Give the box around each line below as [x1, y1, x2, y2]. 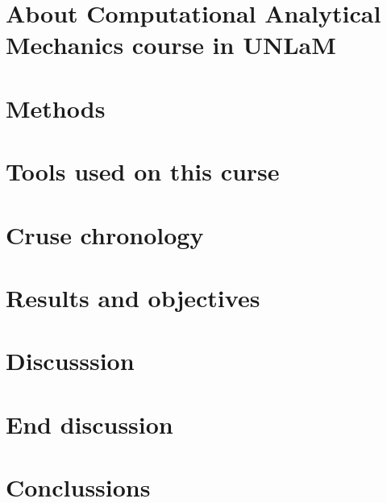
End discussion [6, 407, 173, 440]
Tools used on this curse [6, 155, 280, 188]
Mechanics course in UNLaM [6, 28, 336, 61]
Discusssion [6, 344, 135, 377]
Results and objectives [6, 281, 260, 314]
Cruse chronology [6, 218, 204, 251]
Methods [6, 91, 106, 124]
